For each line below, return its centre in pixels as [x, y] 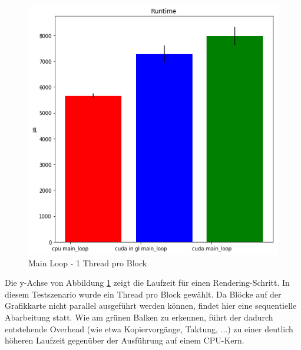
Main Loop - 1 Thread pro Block [88, 262]
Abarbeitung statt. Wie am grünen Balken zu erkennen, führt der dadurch [139, 317]
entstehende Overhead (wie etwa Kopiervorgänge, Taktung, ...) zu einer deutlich [149, 328]
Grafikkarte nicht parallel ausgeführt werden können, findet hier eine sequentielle [151, 306]
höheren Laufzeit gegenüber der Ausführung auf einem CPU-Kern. [125, 340]
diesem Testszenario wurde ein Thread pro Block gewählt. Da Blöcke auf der [143, 294]
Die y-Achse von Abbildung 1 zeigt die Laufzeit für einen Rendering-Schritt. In [147, 283]
